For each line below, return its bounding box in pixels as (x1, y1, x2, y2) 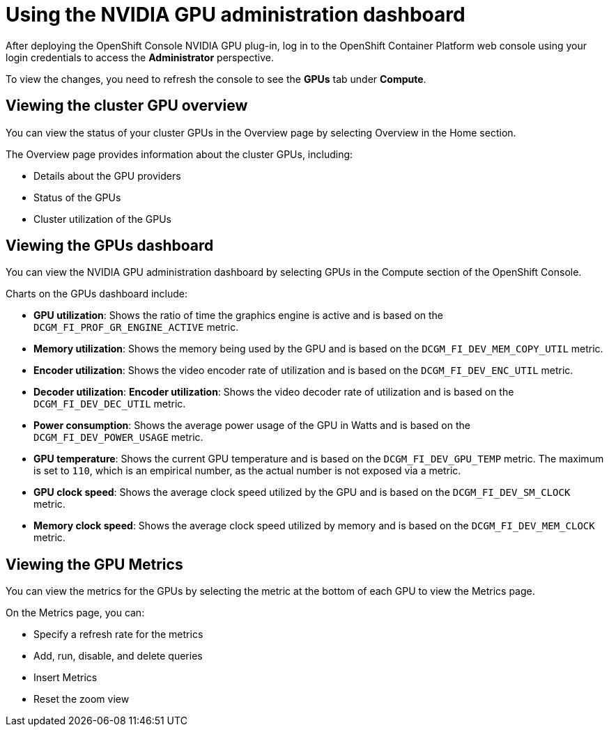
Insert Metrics (33, 671, 98, 684)
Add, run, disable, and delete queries (33, 650, 203, 662)
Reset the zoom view (33, 693, 130, 706)
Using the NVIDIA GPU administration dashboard (6, 3, 465, 26)
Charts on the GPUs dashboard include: (6, 288, 188, 300)
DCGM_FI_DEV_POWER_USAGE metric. (33, 431, 203, 444)
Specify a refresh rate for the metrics (33, 628, 203, 641)
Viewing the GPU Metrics (6, 555, 183, 573)
